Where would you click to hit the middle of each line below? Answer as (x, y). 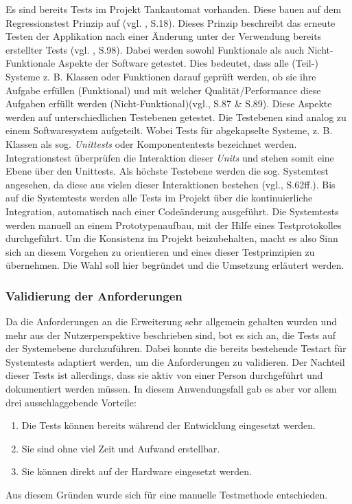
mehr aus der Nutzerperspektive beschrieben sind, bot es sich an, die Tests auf (171, 335)
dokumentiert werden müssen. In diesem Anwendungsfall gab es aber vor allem (171, 389)
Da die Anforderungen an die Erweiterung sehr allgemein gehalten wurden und (171, 321)
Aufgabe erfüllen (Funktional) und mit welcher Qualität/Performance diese (163, 90)
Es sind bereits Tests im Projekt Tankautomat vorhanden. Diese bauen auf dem (174, 9)
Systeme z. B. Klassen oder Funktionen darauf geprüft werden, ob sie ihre (161, 76)
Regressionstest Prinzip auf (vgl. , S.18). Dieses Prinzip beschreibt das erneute (171, 22)
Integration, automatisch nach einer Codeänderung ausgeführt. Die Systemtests (172, 211)
